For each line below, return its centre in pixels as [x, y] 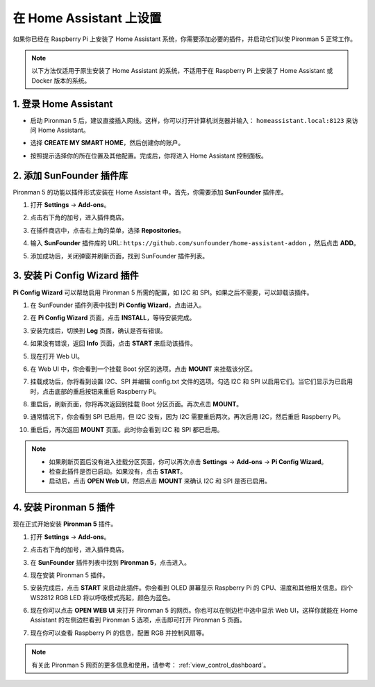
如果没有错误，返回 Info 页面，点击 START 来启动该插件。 [114, 343]
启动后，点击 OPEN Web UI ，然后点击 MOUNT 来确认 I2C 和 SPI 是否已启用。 [160, 481]
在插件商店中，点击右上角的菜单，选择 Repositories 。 [108, 230]
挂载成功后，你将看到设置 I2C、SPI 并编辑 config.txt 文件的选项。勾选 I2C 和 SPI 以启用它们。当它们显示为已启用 [192, 381]
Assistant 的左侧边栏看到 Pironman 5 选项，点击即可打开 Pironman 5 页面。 [138, 620]
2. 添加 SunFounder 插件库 [70, 175]
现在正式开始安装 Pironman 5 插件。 [65, 524]
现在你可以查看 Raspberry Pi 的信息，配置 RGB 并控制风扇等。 [119, 633]
